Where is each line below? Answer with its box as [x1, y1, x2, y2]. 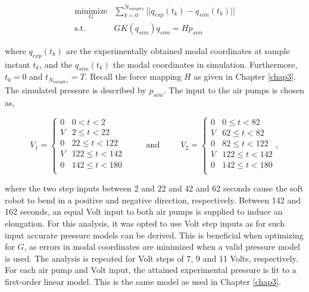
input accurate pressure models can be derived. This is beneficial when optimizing [5, 228, 304, 241]
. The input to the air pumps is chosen [163, 84, 305, 96]
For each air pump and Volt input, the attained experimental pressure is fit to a [5, 263, 296, 276]
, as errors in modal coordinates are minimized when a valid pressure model [24, 240, 300, 253]
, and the [39, 58, 73, 70]
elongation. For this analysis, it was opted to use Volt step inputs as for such [5, 217, 285, 230]
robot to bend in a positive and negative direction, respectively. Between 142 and [5, 193, 301, 206]
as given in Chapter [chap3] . [193, 70, 296, 83]
